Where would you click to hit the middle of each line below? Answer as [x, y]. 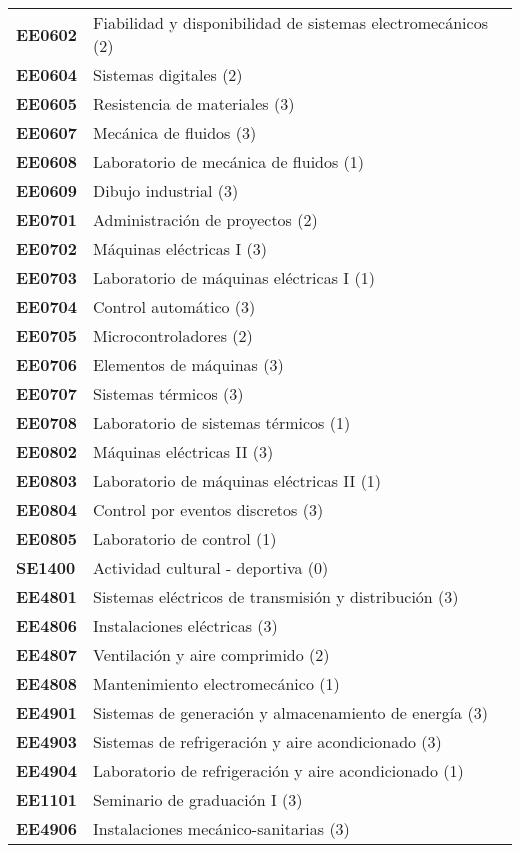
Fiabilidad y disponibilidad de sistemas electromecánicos [290, 22]
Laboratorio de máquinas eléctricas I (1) [234, 277]
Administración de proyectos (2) [205, 219]
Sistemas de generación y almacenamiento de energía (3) [290, 712]
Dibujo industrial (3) [166, 190]
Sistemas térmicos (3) [168, 393]
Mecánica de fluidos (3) [175, 132]
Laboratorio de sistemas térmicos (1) [222, 422]
